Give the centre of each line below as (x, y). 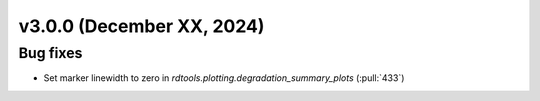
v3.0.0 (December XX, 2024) (141, 26)
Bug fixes (50, 53)
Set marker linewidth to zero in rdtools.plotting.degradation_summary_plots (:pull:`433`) (224, 78)
